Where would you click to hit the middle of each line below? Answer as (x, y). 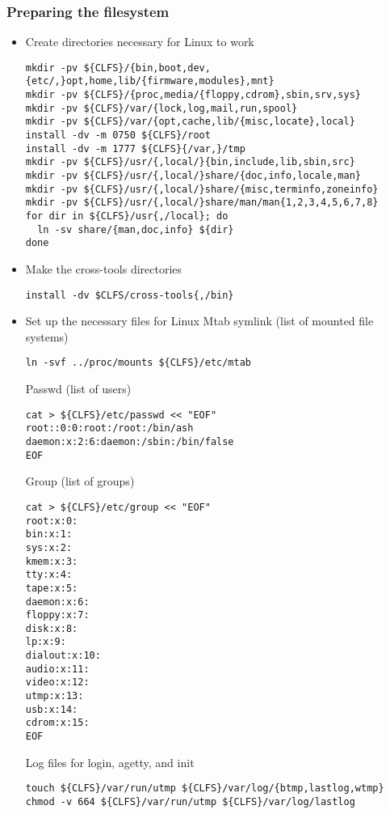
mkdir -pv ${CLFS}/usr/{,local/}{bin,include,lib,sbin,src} (190, 162)
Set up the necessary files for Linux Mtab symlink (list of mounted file (199, 321)
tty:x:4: (49, 575)
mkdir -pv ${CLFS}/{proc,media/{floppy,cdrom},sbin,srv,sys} (193, 95)
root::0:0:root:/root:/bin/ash (109, 428)
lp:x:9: (46, 642)
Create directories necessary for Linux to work (140, 42)
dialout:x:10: (63, 656)
